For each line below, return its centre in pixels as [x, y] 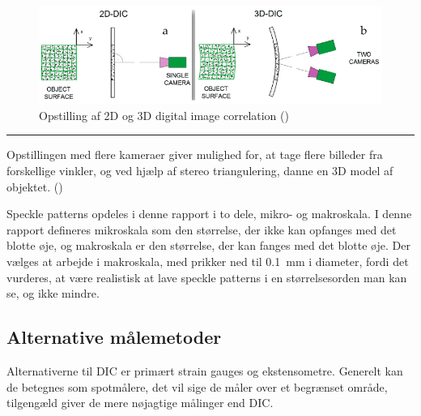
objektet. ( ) [35, 186]
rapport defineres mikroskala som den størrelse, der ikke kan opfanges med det [202, 229]
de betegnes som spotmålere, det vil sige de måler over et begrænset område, [197, 386]
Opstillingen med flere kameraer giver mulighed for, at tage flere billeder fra [195, 154]
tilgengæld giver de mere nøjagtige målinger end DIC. [140, 403]
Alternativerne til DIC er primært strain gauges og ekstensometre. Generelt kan [205, 370]
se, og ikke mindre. [53, 293]
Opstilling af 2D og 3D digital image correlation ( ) [164, 115]
